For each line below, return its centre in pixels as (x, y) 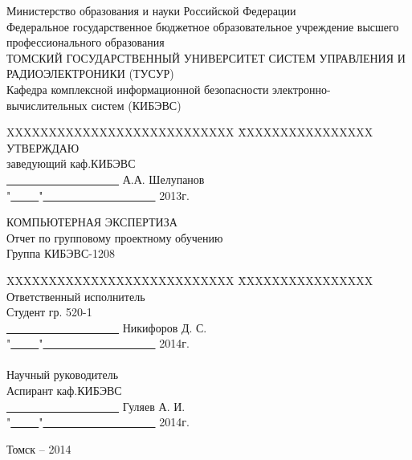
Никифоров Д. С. (165, 327)
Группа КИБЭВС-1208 (61, 253)
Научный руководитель (63, 375)
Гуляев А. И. (154, 406)
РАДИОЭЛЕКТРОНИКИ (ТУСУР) (90, 73)
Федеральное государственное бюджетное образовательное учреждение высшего (203, 26)
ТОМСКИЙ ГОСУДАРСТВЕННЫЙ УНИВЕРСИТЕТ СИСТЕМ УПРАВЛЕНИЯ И (206, 57)
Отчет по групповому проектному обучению (115, 237)
